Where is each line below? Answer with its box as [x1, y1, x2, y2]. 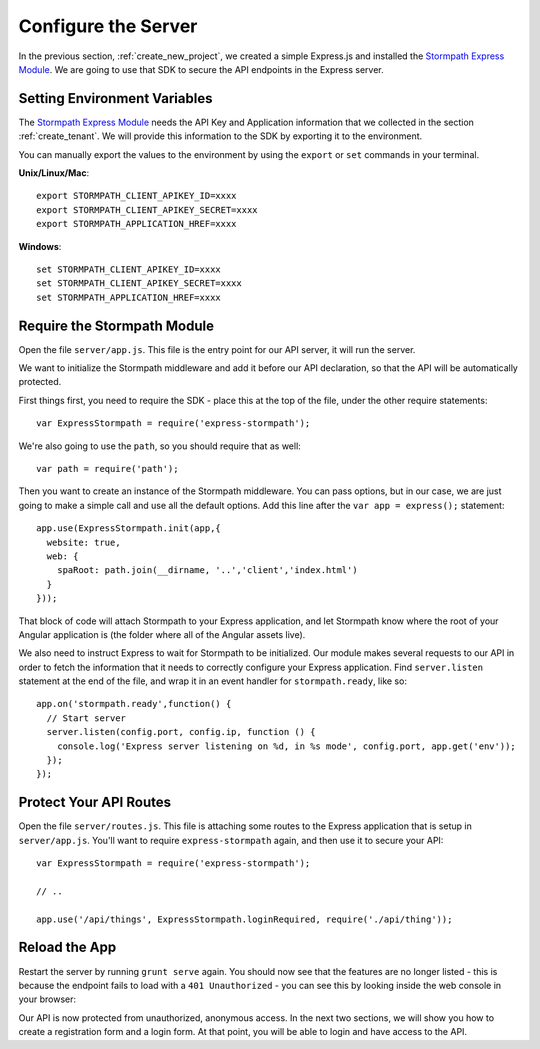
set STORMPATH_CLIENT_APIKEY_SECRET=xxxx [36, 278, 242, 289]
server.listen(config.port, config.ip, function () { [46, 726, 316, 738]
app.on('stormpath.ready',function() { [36, 698, 232, 710]
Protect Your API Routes [18, 794, 172, 811]
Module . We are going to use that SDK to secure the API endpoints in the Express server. [18, 63, 384, 75]
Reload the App [18, 939, 117, 956]
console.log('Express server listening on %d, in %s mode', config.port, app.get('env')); [56, 740, 517, 752]
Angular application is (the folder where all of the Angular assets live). [18, 628, 306, 640]
